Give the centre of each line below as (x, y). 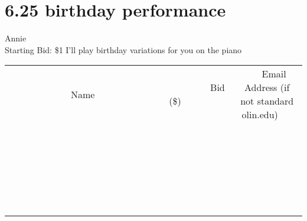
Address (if (267, 87)
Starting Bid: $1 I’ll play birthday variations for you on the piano (123, 49)
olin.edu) (260, 115)
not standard (267, 101)
